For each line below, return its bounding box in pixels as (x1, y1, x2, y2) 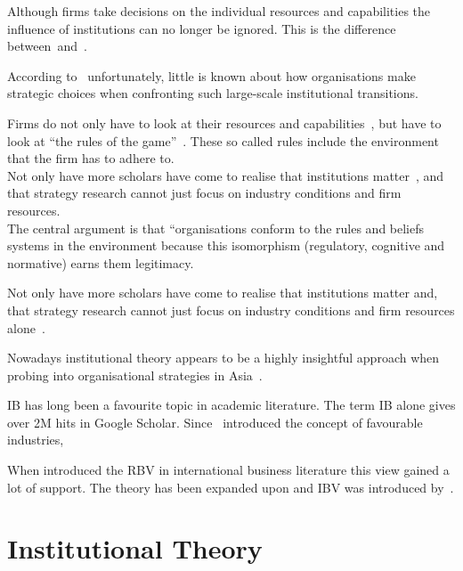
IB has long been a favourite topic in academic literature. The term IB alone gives (7, 396, 456, 414)
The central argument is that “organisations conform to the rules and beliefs (7, 218, 425, 237)
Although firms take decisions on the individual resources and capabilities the (7, 2, 431, 20)
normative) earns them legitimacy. (7, 253, 194, 272)
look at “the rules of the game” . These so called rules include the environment (7, 131, 439, 150)
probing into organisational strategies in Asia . (7, 365, 263, 384)
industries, (7, 430, 64, 449)
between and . (7, 37, 87, 55)
